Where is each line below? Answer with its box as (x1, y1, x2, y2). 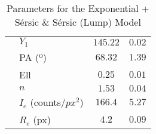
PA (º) (19, 50, 47, 64)
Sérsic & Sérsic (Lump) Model (14, 15, 141, 29)
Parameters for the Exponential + (7, 1, 149, 15)
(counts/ (30, 95, 66, 109)
